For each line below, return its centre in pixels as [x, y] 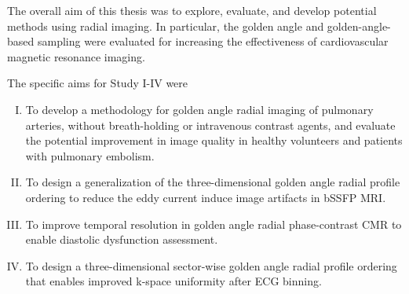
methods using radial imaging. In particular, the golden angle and [166, 26]
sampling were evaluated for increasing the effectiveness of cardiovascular [213, 41]
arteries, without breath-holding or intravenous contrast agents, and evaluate [210, 125]
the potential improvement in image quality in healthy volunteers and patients [214, 140]
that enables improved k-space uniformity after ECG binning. [173, 281]
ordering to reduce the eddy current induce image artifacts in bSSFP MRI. [206, 197]
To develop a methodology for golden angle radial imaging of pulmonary [199, 109]
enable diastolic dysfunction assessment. [122, 239]
